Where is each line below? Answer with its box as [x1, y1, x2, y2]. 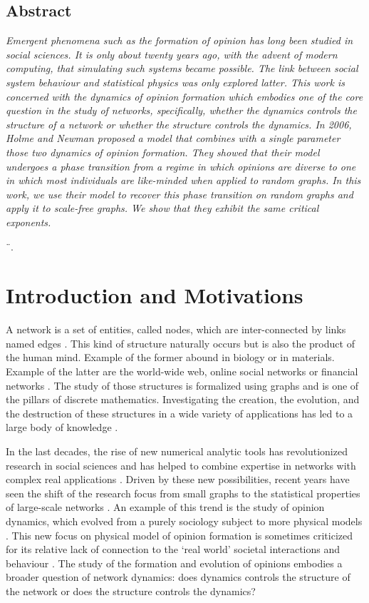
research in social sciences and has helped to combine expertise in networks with [6, 457, 356, 472]
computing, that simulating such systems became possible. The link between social [6, 61, 358, 76]
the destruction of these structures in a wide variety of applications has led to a [6, 405, 353, 420]
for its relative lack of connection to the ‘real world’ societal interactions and [6, 542, 341, 557]
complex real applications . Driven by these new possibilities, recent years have [6, 472, 350, 487]
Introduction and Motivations [6, 280, 303, 310]
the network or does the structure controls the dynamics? [6, 583, 256, 598]
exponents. [6, 214, 51, 229]
